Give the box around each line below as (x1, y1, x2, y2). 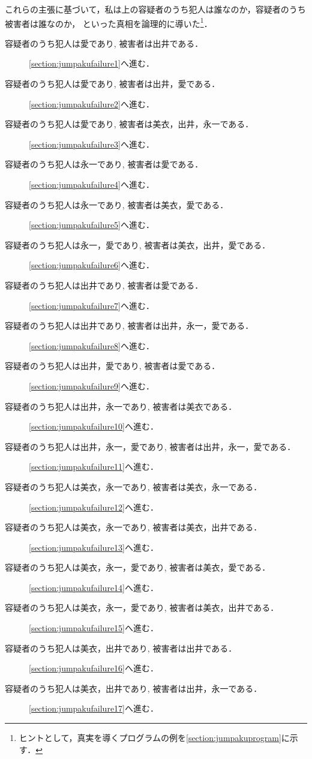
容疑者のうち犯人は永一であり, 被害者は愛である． (5, 158, 203, 170)
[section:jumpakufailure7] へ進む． (29, 299, 154, 311)
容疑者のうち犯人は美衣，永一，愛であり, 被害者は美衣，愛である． (5, 561, 271, 574)
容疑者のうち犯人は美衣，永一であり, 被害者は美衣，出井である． (5, 521, 262, 533)
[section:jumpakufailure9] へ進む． (29, 379, 154, 392)
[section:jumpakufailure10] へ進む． (29, 420, 158, 433)
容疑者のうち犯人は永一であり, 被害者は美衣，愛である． (5, 198, 229, 211)
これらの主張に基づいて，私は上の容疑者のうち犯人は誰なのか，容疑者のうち (5, 3, 306, 15)
